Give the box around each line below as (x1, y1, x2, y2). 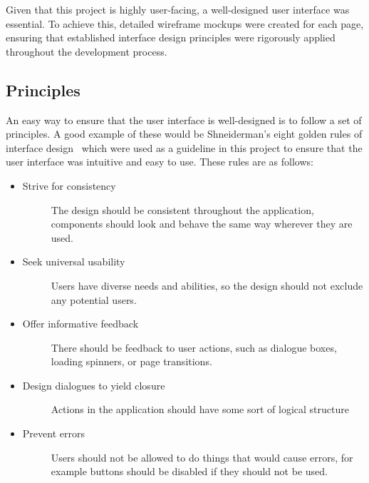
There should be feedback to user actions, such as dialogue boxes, (51, 340, 337, 355)
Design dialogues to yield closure (22, 377, 165, 392)
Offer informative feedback (22, 316, 139, 331)
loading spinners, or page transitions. (51, 354, 212, 369)
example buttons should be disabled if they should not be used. (51, 464, 328, 479)
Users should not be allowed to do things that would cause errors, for (51, 449, 353, 464)
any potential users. (51, 292, 137, 307)
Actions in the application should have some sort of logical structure (51, 402, 349, 417)
